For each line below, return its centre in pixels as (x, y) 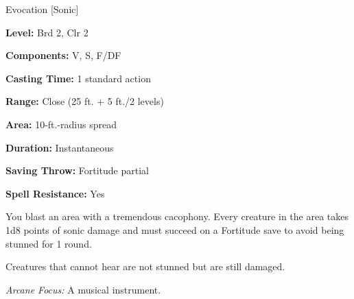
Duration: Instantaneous (60, 147)
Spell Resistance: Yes (55, 193)
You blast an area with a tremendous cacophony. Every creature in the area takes (177, 216)
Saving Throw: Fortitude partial (78, 170)
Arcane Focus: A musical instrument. (83, 289)
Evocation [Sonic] (42, 9)
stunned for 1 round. (49, 243)
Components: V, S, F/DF (63, 55)
